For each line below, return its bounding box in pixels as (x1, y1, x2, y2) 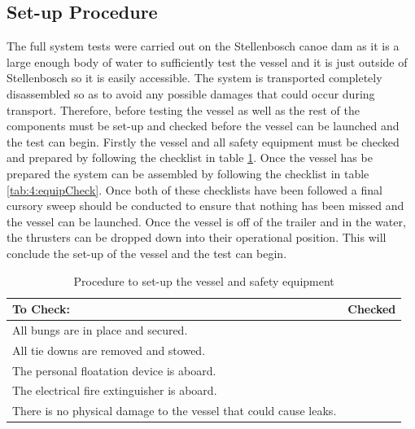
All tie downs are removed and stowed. (12, 341, 206, 358)
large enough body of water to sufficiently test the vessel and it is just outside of (7, 53, 408, 70)
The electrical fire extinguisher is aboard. (12, 382, 217, 399)
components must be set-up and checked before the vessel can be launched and (7, 117, 400, 134)
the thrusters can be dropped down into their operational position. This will (7, 229, 387, 246)
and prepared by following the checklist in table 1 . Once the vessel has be (7, 149, 373, 166)
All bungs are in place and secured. (12, 321, 188, 338)
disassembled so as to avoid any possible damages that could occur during (7, 85, 375, 102)
